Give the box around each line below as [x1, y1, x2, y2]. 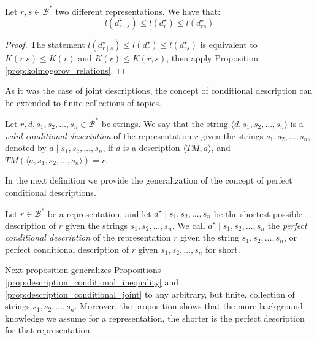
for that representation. [5, 323, 93, 336]
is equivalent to [200, 38, 258, 51]
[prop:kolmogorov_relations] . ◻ [5, 63, 125, 76]
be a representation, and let [47, 207, 151, 220]
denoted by [5, 141, 47, 154]
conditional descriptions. [5, 185, 96, 198]
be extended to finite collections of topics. [5, 96, 161, 109]
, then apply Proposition [166, 52, 258, 64]
